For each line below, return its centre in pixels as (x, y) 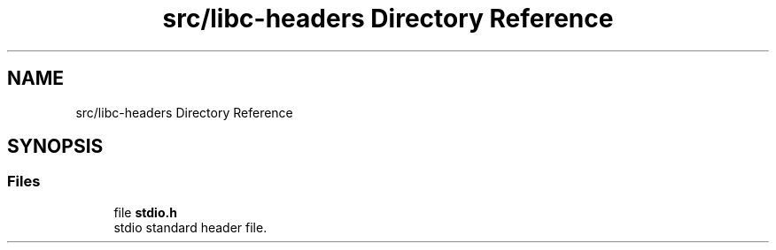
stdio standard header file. (190, 227)
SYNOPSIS (55, 147)
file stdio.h (145, 212)
